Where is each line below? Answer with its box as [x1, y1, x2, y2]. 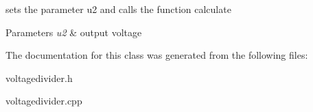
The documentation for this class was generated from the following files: [5, 48, 308, 62]
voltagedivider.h [5, 70, 73, 85]
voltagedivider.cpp [5, 94, 82, 108]
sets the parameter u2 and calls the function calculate [5, 2, 231, 16]
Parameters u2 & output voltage [5, 25, 142, 39]
